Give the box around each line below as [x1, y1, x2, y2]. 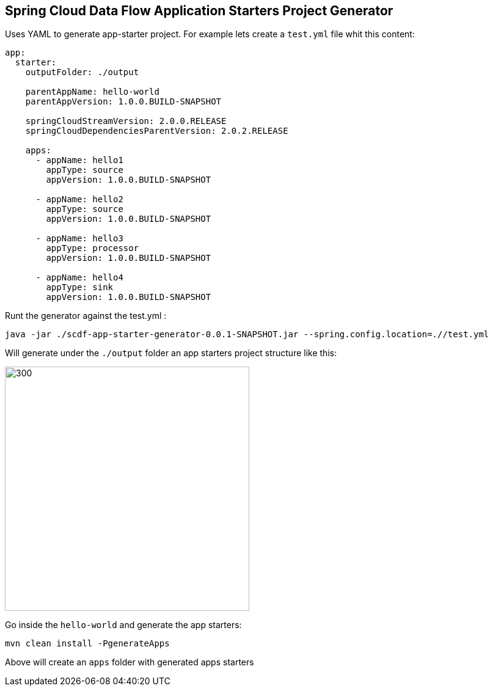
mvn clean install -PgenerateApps [5, 638, 170, 649]
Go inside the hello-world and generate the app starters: [5, 620, 242, 631]
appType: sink [46, 282, 114, 293]
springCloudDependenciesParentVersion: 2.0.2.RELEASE [25, 126, 288, 136]
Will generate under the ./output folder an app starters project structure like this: [5, 348, 337, 359]
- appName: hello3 [35, 233, 123, 244]
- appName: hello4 [35, 272, 123, 283]
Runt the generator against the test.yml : [5, 310, 167, 321]
